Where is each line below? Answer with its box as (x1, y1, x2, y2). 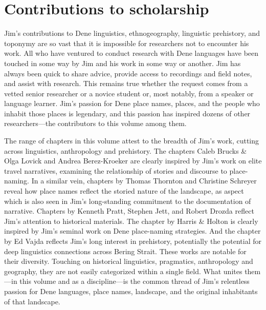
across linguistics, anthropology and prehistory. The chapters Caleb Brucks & (4, 145, 247, 156)
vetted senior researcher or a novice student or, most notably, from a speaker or (4, 88, 254, 98)
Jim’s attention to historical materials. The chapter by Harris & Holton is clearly (4, 215, 258, 226)
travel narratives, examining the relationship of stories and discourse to (4, 165, 227, 176)
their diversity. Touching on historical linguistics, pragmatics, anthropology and (4, 256, 253, 266)
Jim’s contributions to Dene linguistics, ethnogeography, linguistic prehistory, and (4, 28, 260, 38)
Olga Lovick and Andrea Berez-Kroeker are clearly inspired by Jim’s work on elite (4, 155, 262, 166)
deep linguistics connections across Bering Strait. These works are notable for (4, 245, 247, 256)
